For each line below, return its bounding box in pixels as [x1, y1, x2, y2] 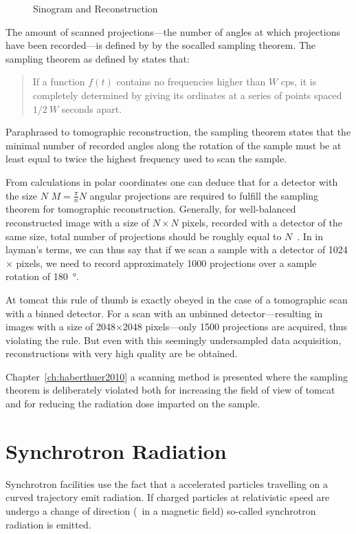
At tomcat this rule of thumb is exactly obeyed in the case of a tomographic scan [5, 292, 348, 306]
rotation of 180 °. [5, 269, 79, 284]
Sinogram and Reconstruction [33, 1, 158, 15]
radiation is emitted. [5, 517, 91, 531]
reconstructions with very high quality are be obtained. [5, 346, 238, 361]
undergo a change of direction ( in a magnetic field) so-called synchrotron [5, 503, 316, 517]
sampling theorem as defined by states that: [5, 51, 190, 65]
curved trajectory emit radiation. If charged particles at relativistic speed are [5, 490, 330, 504]
